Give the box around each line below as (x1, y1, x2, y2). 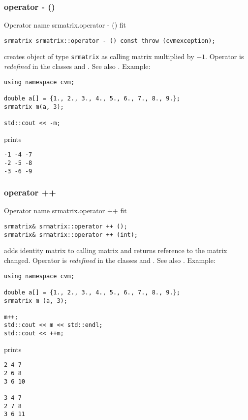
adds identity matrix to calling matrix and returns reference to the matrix (4, 245, 227, 256)
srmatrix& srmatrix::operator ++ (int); (4, 231, 138, 238)
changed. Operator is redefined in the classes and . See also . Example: (4, 255, 216, 265)
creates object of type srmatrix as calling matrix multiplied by (4, 51, 194, 62)
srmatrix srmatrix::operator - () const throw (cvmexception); (4, 37, 216, 44)
